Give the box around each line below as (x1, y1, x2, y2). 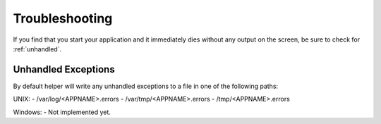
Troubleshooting (13, 11, 113, 26)
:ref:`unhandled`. (13, 44, 62, 53)
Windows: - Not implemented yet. (13, 108, 111, 116)
